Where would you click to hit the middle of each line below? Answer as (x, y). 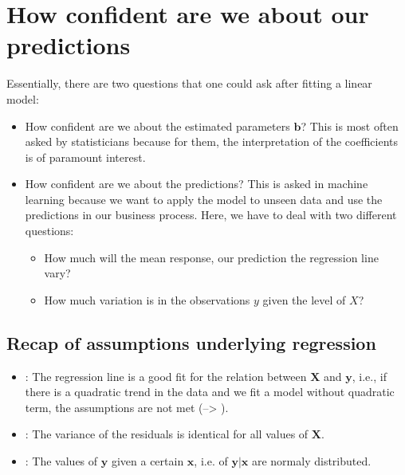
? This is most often (350, 126)
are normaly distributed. (311, 461)
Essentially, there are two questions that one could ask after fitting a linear (189, 83)
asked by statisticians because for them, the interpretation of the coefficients (212, 141)
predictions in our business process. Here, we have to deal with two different (211, 215)
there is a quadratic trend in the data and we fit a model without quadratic (210, 392)
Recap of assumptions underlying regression (191, 342)
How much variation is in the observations (147, 299)
